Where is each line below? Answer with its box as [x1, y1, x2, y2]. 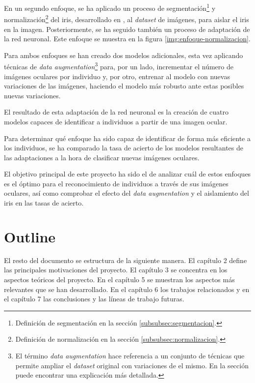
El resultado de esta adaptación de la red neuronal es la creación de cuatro [4, 107, 229, 117]
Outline [4, 226, 56, 246]
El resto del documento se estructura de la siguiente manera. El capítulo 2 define [4, 255, 247, 265]
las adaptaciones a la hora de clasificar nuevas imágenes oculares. [4, 152, 200, 162]
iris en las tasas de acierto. [4, 198, 84, 208]
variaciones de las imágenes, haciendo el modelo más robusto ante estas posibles [4, 81, 244, 91]
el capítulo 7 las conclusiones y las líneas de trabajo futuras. [4, 294, 184, 304]
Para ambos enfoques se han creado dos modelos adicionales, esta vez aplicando [4, 50, 243, 60]
